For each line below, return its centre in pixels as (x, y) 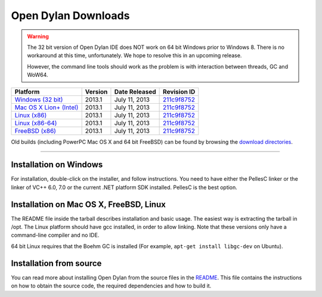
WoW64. (38, 75)
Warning (38, 36)
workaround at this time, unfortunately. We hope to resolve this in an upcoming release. (134, 55)
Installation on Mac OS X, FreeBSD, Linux (89, 204)
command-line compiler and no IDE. (55, 235)
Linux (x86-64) (36, 123)
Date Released (135, 91)
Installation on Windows (57, 165)
